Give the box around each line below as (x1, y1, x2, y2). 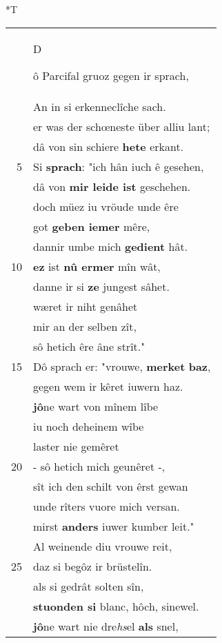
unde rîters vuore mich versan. (33, 498, 180, 514)
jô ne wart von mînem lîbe (33, 398, 159, 414)
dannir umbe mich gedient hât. (33, 238, 188, 254)
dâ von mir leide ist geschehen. (33, 178, 191, 194)
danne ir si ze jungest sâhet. (33, 278, 170, 294)
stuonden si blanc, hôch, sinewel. (33, 598, 199, 614)
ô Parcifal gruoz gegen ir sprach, (33, 67, 189, 83)
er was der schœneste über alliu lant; (33, 118, 210, 134)
